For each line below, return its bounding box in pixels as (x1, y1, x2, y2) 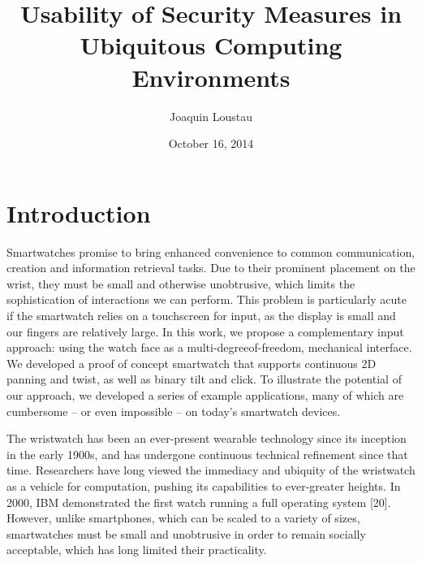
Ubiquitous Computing (80, 28, 342, 62)
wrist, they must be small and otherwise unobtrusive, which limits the (6, 275, 355, 292)
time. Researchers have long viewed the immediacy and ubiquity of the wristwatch (6, 461, 416, 479)
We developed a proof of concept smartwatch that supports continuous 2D (6, 354, 377, 371)
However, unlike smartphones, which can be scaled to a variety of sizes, (6, 509, 360, 526)
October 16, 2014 (168, 135, 254, 152)
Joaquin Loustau (170, 107, 252, 124)
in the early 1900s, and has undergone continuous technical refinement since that (6, 445, 408, 462)
